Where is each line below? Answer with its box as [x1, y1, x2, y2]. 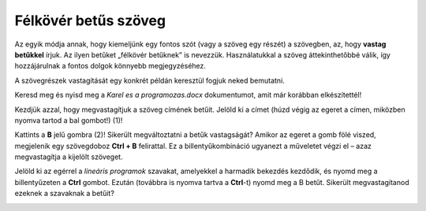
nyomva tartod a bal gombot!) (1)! [14, 115, 123, 125]
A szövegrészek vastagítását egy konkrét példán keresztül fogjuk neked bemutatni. [14, 76, 286, 85]
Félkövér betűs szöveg [14, 12, 166, 29]
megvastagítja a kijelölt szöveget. [14, 152, 123, 161]
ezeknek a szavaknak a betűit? [14, 189, 114, 198]
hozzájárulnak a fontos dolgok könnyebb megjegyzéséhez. [14, 61, 207, 71]
